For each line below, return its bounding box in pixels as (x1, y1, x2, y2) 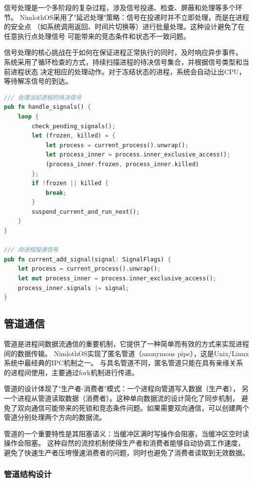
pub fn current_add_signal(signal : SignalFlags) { (4, 256, 171, 263)
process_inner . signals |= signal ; (18, 284, 129, 292)
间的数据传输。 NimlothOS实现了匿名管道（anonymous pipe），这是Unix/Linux (4, 348, 249, 358)
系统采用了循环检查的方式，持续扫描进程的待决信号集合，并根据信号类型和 (4, 56, 242, 67)
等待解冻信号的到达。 (4, 76, 72, 86)
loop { (18, 113, 39, 120)
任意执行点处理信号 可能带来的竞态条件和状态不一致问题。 (4, 31, 190, 41)
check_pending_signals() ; (32, 122, 116, 130)
